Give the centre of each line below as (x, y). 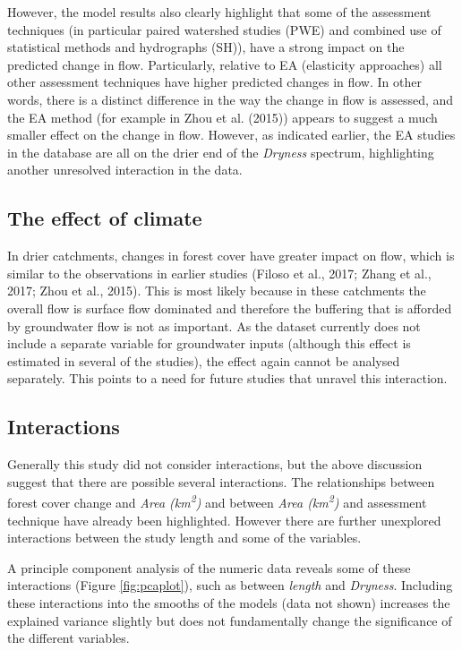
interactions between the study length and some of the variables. (184, 538)
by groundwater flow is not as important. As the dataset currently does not (214, 325)
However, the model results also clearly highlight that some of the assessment (219, 12)
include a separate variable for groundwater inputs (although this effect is (209, 343)
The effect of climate (105, 218)
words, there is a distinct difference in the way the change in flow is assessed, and (231, 99)
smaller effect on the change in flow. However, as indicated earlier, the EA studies (231, 135)
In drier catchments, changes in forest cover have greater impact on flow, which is (231, 256)
